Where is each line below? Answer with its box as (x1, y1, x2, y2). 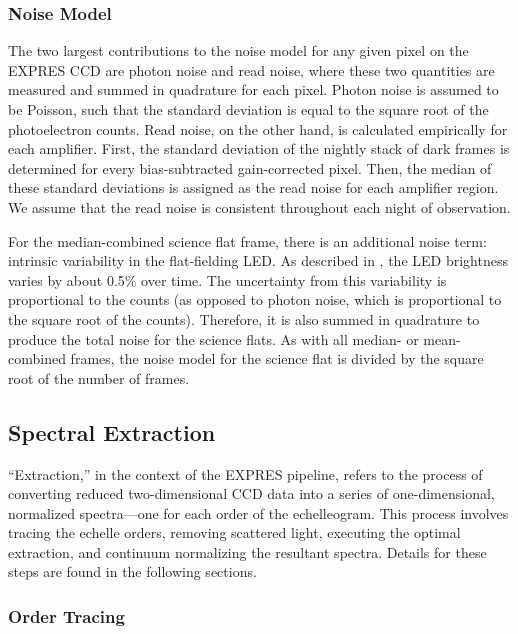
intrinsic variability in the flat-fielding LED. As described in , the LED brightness (8, 250, 508, 271)
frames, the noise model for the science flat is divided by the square (70, 348, 484, 369)
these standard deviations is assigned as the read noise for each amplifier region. (8, 177, 499, 198)
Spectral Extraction (8, 416, 216, 447)
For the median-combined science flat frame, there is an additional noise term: (8, 230, 487, 251)
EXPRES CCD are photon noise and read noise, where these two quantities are (8, 59, 495, 80)
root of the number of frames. (8, 367, 190, 388)
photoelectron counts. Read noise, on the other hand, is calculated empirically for (8, 118, 508, 139)
